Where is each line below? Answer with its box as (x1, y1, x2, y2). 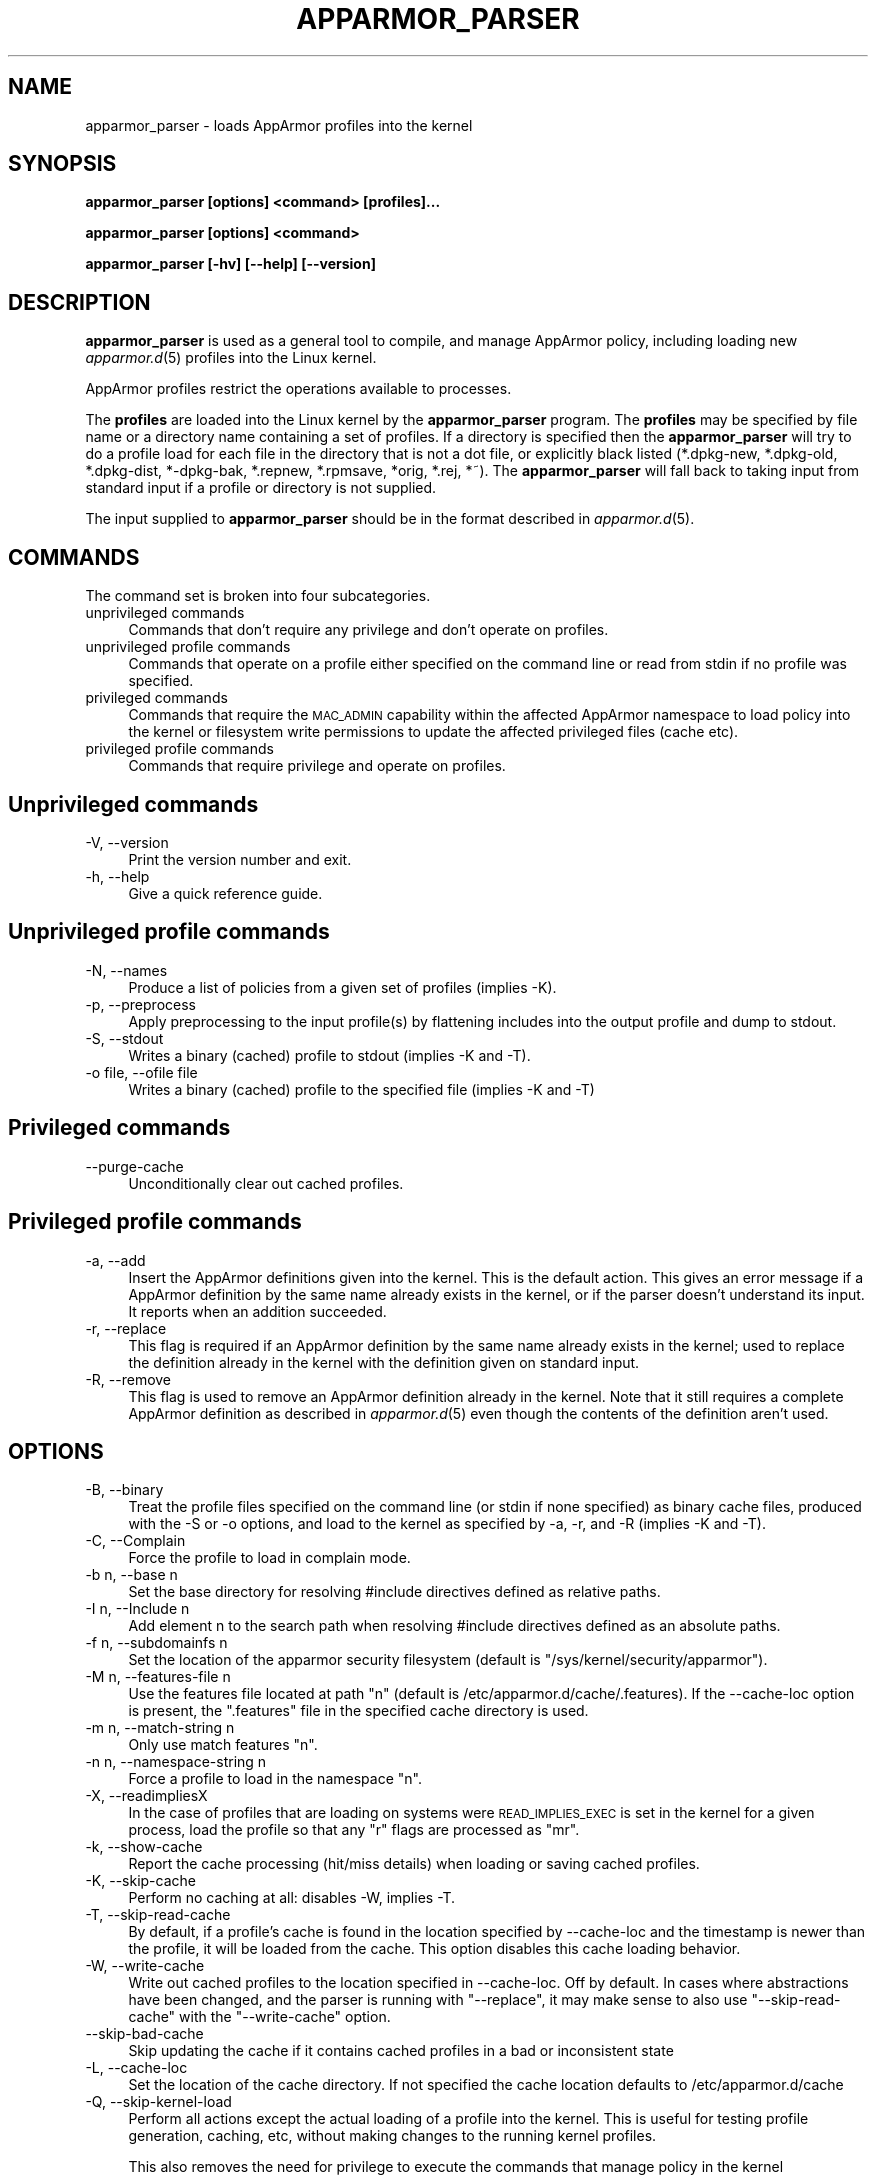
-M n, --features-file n (85, 1668, 231, 1686)
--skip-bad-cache (85, 2025, 204, 2043)
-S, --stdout (85, 1029, 164, 1047)
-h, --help (85, 867, 150, 885)
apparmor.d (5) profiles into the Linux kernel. (85, 349, 377, 367)
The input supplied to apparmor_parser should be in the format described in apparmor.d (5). (85, 510, 695, 528)
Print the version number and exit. (128, 850, 352, 868)
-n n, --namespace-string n (85, 1753, 267, 1771)
